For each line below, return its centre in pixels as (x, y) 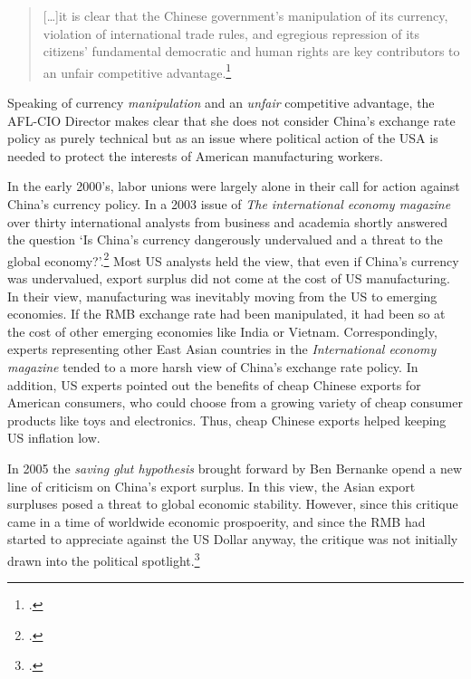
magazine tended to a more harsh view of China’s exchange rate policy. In (213, 367)
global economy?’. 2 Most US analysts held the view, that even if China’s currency (233, 259)
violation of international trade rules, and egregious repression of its (231, 33)
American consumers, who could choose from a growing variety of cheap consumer (235, 402)
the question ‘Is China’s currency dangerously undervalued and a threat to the (225, 239)
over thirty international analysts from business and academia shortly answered (228, 221)
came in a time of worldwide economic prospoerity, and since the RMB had (216, 521)
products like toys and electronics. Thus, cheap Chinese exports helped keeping (227, 420)
